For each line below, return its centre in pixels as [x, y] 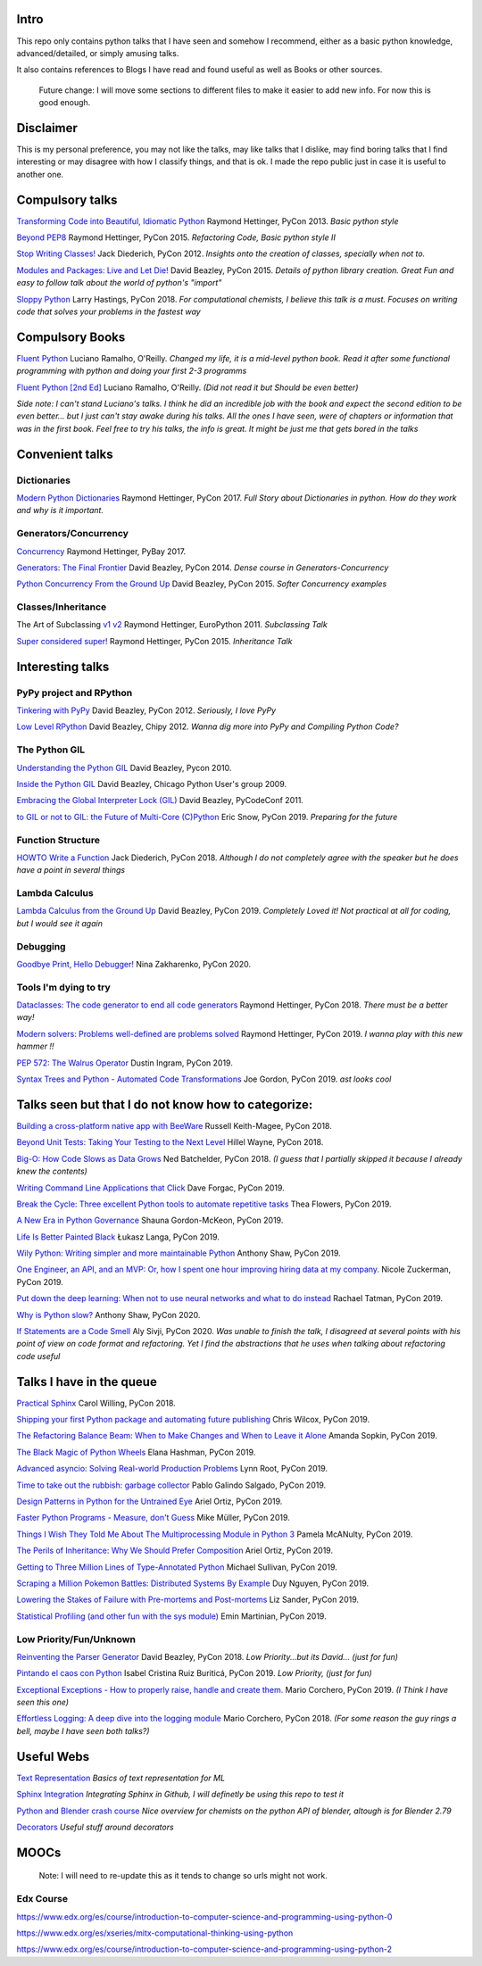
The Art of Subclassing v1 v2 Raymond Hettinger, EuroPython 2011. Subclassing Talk [172, 625]
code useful [38, 1356]
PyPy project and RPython [75, 693]
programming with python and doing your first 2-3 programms [132, 371]
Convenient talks [65, 454]
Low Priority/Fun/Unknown [76, 1639]
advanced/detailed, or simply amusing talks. [98, 53]
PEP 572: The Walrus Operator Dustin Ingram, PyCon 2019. [125, 1063]
